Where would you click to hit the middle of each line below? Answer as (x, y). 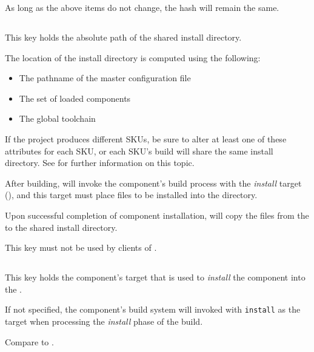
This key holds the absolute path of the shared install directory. (123, 37)
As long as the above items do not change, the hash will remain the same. (142, 7)
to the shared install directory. (61, 227)
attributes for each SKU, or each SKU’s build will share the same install (139, 151)
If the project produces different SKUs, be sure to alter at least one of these (146, 138)
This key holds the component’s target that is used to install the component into (155, 277)
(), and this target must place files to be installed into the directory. (131, 195)
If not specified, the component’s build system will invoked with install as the (153, 309)
